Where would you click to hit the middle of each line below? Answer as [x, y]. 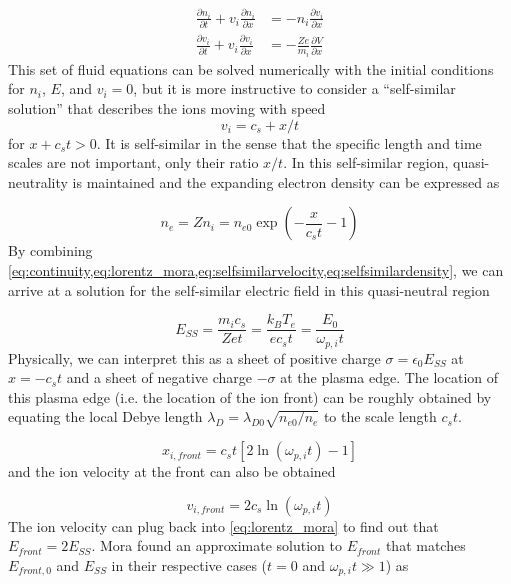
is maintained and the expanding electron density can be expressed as [286, 181]
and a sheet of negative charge [159, 377]
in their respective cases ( [189, 564]
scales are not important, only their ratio [133, 162]
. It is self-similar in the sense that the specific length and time [289, 142]
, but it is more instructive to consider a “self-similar [294, 88]
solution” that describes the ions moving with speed [167, 107]
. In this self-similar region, [366, 162]
